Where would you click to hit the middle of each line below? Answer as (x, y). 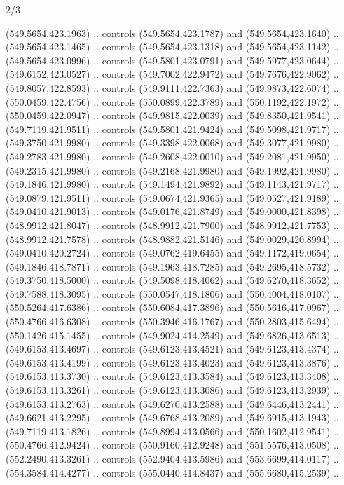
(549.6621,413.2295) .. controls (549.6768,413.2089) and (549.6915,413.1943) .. (172, 417)
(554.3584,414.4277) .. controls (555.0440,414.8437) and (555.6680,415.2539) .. (172, 472)
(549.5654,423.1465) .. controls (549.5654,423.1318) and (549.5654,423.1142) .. (172, 47)
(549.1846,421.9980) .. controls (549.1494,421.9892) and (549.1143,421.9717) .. (172, 184)
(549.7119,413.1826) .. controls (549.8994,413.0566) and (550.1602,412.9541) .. (172, 431)
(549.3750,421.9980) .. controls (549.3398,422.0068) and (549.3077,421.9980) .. (172, 143)
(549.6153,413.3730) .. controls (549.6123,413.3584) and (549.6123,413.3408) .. (172, 376)
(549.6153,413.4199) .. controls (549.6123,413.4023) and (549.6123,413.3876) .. (172, 362)
